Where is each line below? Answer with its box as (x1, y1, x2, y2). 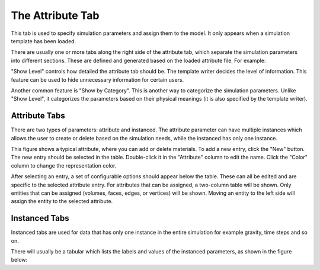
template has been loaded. (11, 37, 76, 44)
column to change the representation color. (11, 162, 117, 169)
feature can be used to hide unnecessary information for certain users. (11, 76, 184, 83)
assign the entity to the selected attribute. (11, 198, 113, 205)
